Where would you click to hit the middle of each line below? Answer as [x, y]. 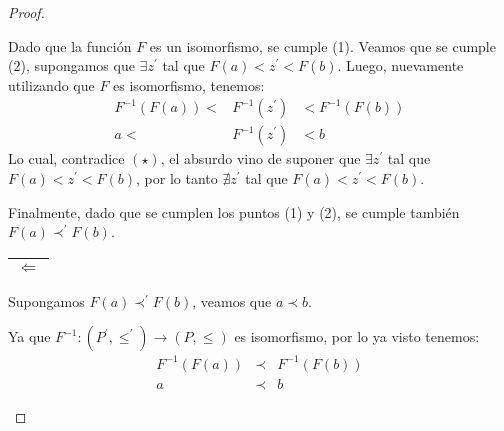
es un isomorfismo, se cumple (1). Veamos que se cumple [322, 45]
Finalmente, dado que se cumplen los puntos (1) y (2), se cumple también [234, 211]
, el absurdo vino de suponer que [260, 158]
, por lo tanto [177, 178]
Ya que [29, 336]
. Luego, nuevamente [400, 65]
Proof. [26, 12]
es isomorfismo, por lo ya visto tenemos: [357, 336]
